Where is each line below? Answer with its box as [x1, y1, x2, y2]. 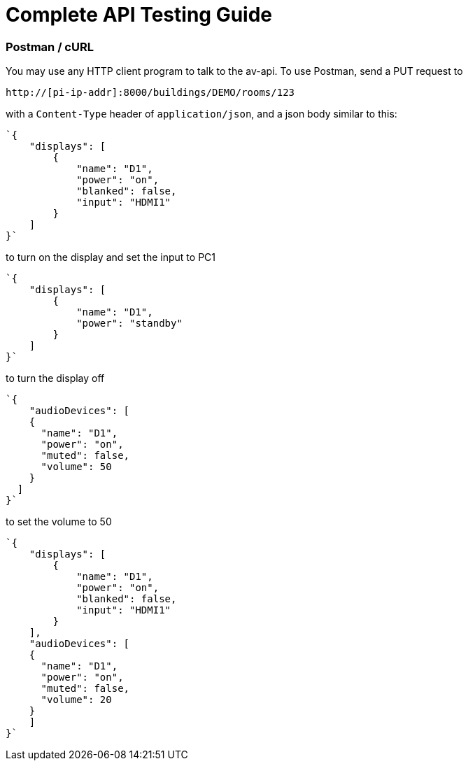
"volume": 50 [41, 461, 112, 473]
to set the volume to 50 [6, 516, 112, 528]
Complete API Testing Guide [6, 3, 273, 27]
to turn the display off [6, 372, 105, 385]
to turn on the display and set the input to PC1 [6, 251, 216, 264]
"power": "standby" [76, 318, 183, 329]
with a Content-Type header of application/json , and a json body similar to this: [6, 108, 397, 120]
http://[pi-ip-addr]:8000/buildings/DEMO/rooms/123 [6, 87, 295, 99]
